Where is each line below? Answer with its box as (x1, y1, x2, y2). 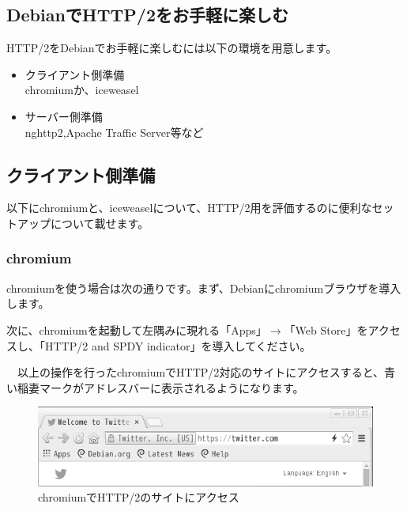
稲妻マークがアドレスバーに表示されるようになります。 (17, 379, 304, 396)
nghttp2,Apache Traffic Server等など (24, 123, 204, 140)
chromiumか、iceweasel (24, 81, 139, 98)
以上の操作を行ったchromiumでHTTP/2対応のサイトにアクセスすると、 (17, 364, 385, 380)
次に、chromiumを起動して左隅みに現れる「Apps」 (6, 321, 267, 338)
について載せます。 (50, 214, 149, 231)
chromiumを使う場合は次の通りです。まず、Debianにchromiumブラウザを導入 (6, 279, 401, 296)
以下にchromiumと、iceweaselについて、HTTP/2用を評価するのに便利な (6, 199, 372, 216)
